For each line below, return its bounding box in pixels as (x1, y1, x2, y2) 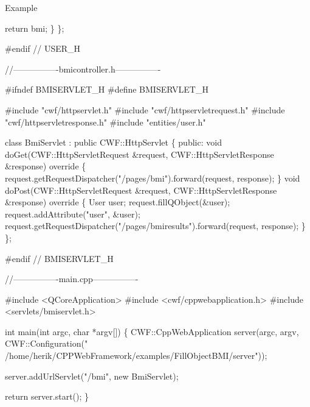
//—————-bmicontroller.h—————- (5, 62, 161, 75)
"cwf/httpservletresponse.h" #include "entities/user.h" (5, 115, 206, 128)
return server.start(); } (5, 390, 89, 403)
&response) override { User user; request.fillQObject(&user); (5, 196, 230, 208)
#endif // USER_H (5, 42, 81, 55)
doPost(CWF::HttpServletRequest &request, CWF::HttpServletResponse (5, 183, 277, 196)
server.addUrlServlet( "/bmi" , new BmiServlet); (5, 369, 179, 382)
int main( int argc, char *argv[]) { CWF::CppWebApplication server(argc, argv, (5, 325, 299, 338)
